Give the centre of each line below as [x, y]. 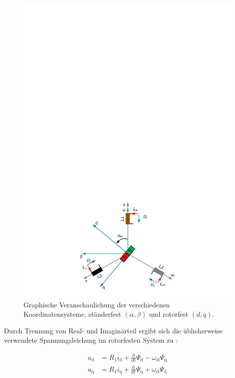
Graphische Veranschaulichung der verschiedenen [97, 304]
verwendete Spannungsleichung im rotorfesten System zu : [91, 340]
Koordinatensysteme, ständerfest [72, 314]
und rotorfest [169, 314]
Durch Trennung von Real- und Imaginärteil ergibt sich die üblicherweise [113, 330]
